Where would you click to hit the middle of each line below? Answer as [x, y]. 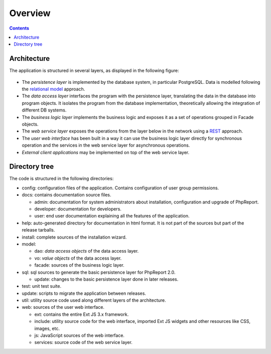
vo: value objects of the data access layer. [78, 258]
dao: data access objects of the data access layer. [87, 251]
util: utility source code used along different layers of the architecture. [94, 300]
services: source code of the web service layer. [84, 342]
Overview [30, 13]
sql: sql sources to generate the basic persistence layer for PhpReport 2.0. [99, 272]
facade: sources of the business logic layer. [80, 265]
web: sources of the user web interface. [63, 307]
